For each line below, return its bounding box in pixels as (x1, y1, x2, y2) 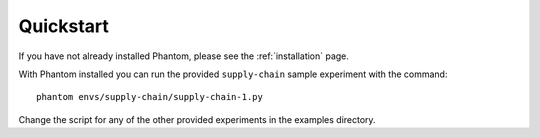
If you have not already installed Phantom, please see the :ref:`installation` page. (18, 50, 350, 62)
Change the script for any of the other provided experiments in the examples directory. (18, 113, 376, 125)
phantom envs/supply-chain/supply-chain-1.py (36, 91, 264, 103)
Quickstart (18, 15, 110, 37)
